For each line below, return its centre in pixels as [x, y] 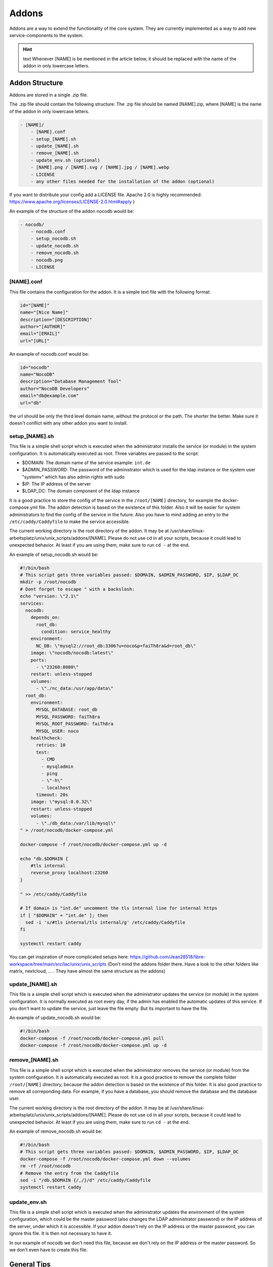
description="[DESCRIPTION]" [56, 320]
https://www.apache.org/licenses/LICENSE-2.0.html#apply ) [72, 202]
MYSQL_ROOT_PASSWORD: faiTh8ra [75, 724]
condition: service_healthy [76, 632]
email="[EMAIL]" [40, 334]
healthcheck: [47, 738]
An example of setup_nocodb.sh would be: [54, 554]
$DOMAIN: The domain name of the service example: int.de [86, 462]
